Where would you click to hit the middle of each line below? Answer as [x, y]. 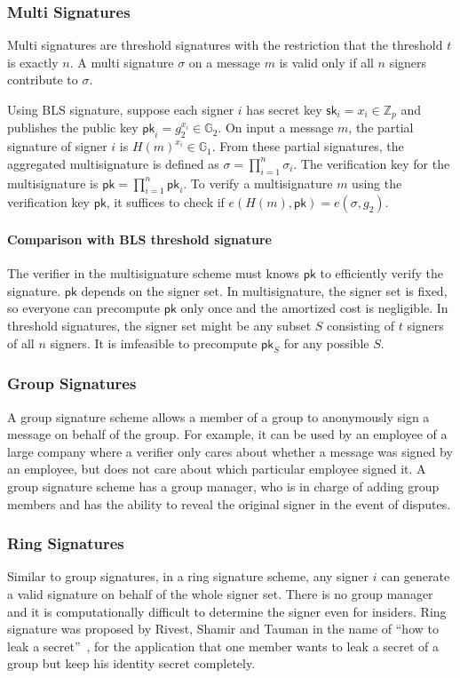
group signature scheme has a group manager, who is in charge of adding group [223, 486]
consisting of [361, 326]
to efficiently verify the [381, 273]
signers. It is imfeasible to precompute [154, 343]
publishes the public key [73, 128]
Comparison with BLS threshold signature [140, 239]
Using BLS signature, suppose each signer [121, 109]
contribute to [43, 80]
